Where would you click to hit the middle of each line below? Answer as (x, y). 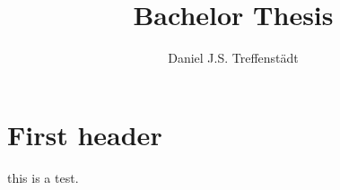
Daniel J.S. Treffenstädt (233, 58)
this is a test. (43, 177)
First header (85, 134)
